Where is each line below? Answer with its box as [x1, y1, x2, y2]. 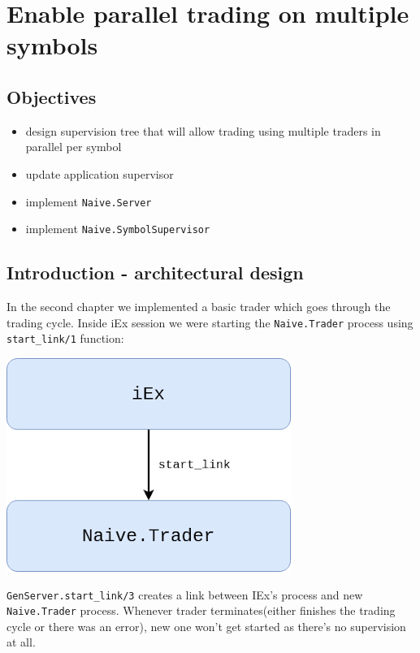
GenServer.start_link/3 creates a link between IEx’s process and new [6, 586, 363, 603]
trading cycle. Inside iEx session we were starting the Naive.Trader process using [6, 314, 414, 331]
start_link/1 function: [6, 330, 124, 347]
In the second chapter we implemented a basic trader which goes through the [6, 298, 391, 315]
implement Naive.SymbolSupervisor [25, 220, 210, 237]
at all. [6, 634, 36, 651]
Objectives [6, 84, 97, 109]
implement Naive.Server [25, 192, 152, 210]
